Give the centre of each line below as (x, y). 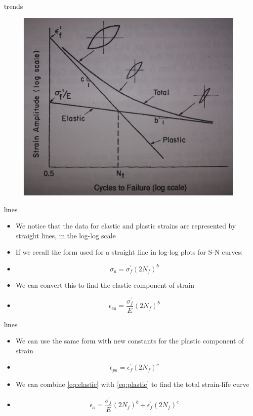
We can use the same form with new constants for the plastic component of (130, 341)
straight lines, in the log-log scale (65, 235)
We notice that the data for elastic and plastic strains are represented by (126, 226)
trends (14, 6)
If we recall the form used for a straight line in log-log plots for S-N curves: (129, 252)
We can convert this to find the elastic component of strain (105, 284)
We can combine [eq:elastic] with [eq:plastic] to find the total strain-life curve (132, 384)
